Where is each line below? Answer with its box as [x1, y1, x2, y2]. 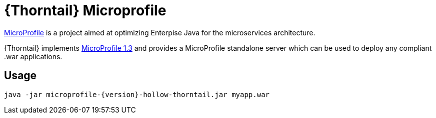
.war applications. [4, 52, 62, 61]
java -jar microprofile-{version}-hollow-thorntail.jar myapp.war [4, 90, 270, 99]
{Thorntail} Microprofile [4, 2, 166, 19]
